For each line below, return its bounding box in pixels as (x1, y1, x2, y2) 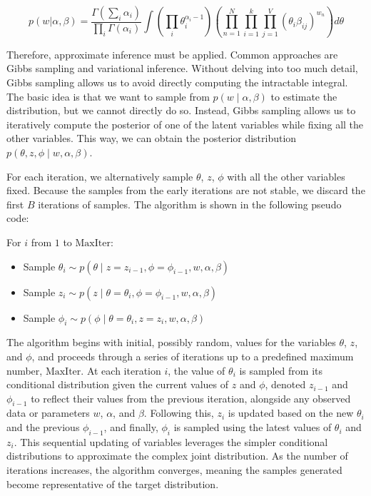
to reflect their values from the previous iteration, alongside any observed (31, 390, 351, 405)
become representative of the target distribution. (6, 476, 219, 491)
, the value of (168, 363, 225, 378)
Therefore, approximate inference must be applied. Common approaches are (6, 46, 338, 61)
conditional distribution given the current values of (6, 377, 229, 392)
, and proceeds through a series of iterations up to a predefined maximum (31, 348, 354, 363)
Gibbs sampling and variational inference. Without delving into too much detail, (6, 61, 358, 76)
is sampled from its (239, 363, 322, 378)
